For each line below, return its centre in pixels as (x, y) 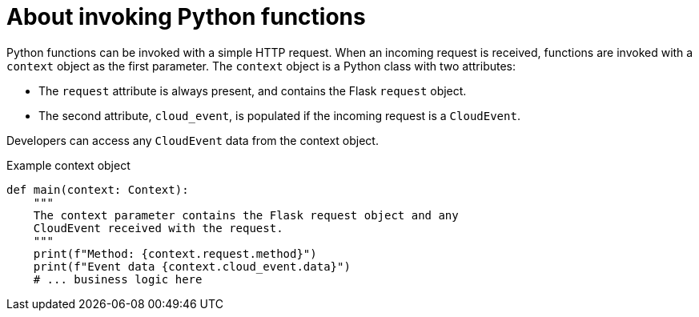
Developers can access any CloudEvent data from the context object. (193, 140)
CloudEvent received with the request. (158, 228)
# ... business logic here (118, 279)
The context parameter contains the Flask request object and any (246, 215)
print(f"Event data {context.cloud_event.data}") (192, 266)
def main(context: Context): (98, 189)
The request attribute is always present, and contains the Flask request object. (253, 90)
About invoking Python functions (186, 17)
